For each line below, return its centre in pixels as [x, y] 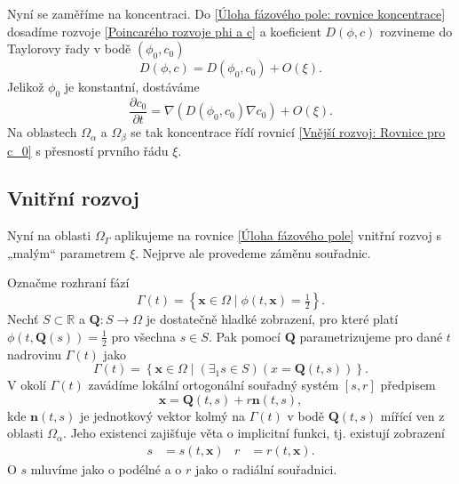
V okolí [27, 385]
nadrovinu [35, 354]
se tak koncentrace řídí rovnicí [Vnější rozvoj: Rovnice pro [288, 132]
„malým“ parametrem [67, 252]
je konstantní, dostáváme [132, 87]
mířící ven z [412, 415]
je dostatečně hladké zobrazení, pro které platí [272, 319]
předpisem [408, 385]
